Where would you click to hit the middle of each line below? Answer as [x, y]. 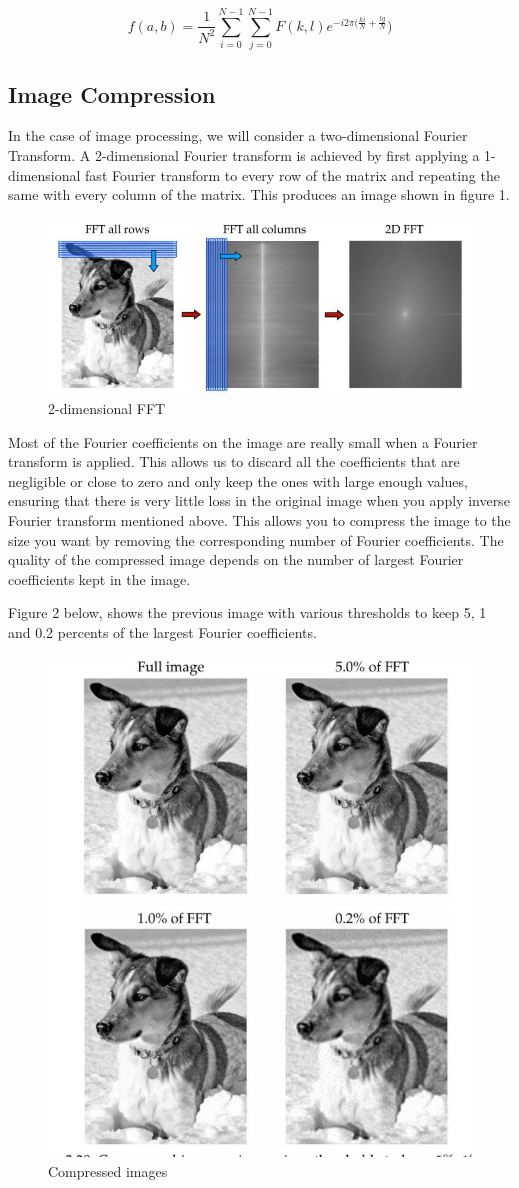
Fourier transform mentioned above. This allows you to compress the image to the [259, 520]
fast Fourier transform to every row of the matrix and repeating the [292, 174]
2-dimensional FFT [107, 408]
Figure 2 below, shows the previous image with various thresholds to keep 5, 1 [247, 612]
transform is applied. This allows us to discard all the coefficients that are [234, 461]
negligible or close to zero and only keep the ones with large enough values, [238, 480]
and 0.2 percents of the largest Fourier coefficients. [162, 632]
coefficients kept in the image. [99, 578]
